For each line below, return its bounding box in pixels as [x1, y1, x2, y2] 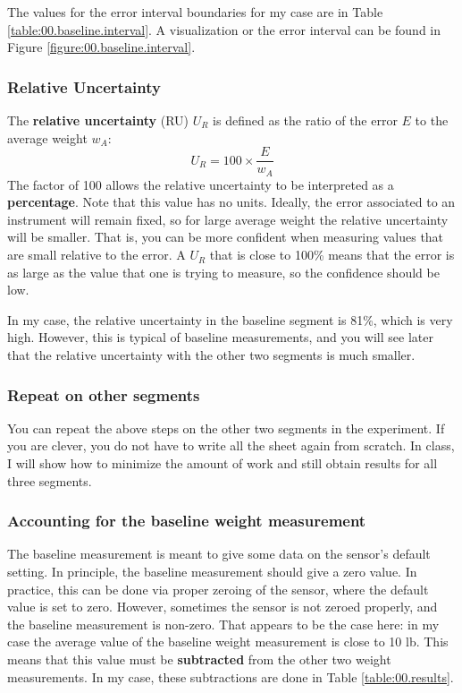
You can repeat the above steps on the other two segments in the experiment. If [7, 418, 445, 437]
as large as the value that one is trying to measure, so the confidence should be [7, 262, 440, 281]
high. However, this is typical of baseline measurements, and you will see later [7, 328, 433, 346]
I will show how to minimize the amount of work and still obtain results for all [7, 454, 438, 473]
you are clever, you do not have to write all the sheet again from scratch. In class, [7, 436, 455, 455]
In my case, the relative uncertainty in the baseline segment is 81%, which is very [7, 310, 453, 329]
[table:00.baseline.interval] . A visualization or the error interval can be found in [7, 20, 441, 38]
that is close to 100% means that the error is [209, 245, 455, 264]
